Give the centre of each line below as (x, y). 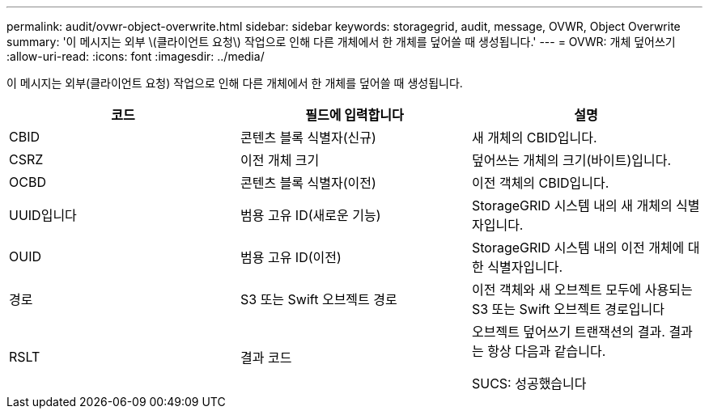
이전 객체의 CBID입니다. (540, 183)
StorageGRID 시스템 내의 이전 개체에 (578, 248)
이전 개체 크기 (280, 160)
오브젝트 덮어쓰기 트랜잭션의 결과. (568, 332)
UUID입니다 (43, 215)
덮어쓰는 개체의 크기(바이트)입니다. (571, 160)
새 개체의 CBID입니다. (534, 138)
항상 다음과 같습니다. (547, 351)
